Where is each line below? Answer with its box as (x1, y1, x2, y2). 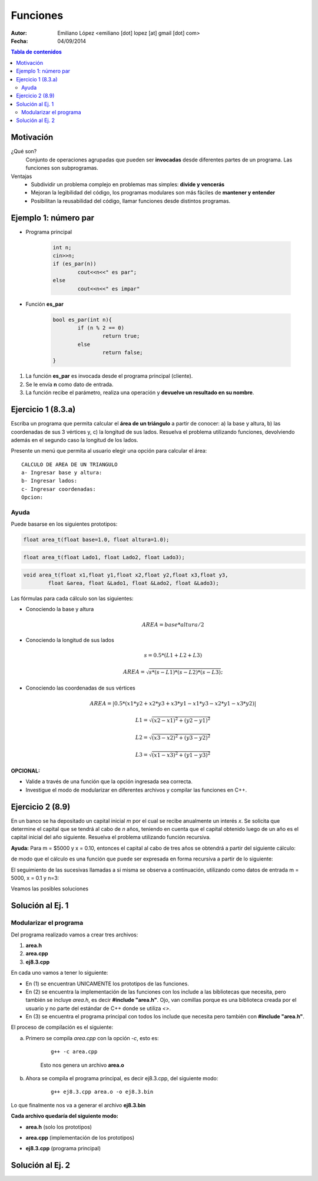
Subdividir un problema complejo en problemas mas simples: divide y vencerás (31, 180, 225, 188)
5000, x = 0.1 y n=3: (11, 875, 59, 882)
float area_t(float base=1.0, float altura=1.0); (23, 536, 170, 543)
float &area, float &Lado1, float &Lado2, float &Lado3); (48, 579, 219, 586)
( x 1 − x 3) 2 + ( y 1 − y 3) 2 (151, 751, 211, 758)
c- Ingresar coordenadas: (21, 486, 97, 492)
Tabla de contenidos (11, 48, 62, 55)
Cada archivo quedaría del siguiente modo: (11, 1113, 119, 1120)
